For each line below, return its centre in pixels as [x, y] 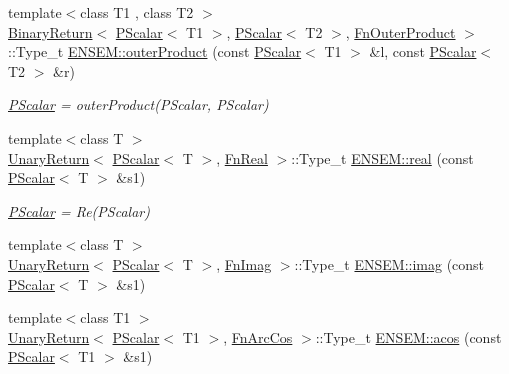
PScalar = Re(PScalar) [79, 210]
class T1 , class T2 [137, 12]
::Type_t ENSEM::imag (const [389, 263]
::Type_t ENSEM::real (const [382, 157]
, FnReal [242, 157]
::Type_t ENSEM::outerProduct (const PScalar [155, 51]
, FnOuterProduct [400, 31]
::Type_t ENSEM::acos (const [408, 336]
